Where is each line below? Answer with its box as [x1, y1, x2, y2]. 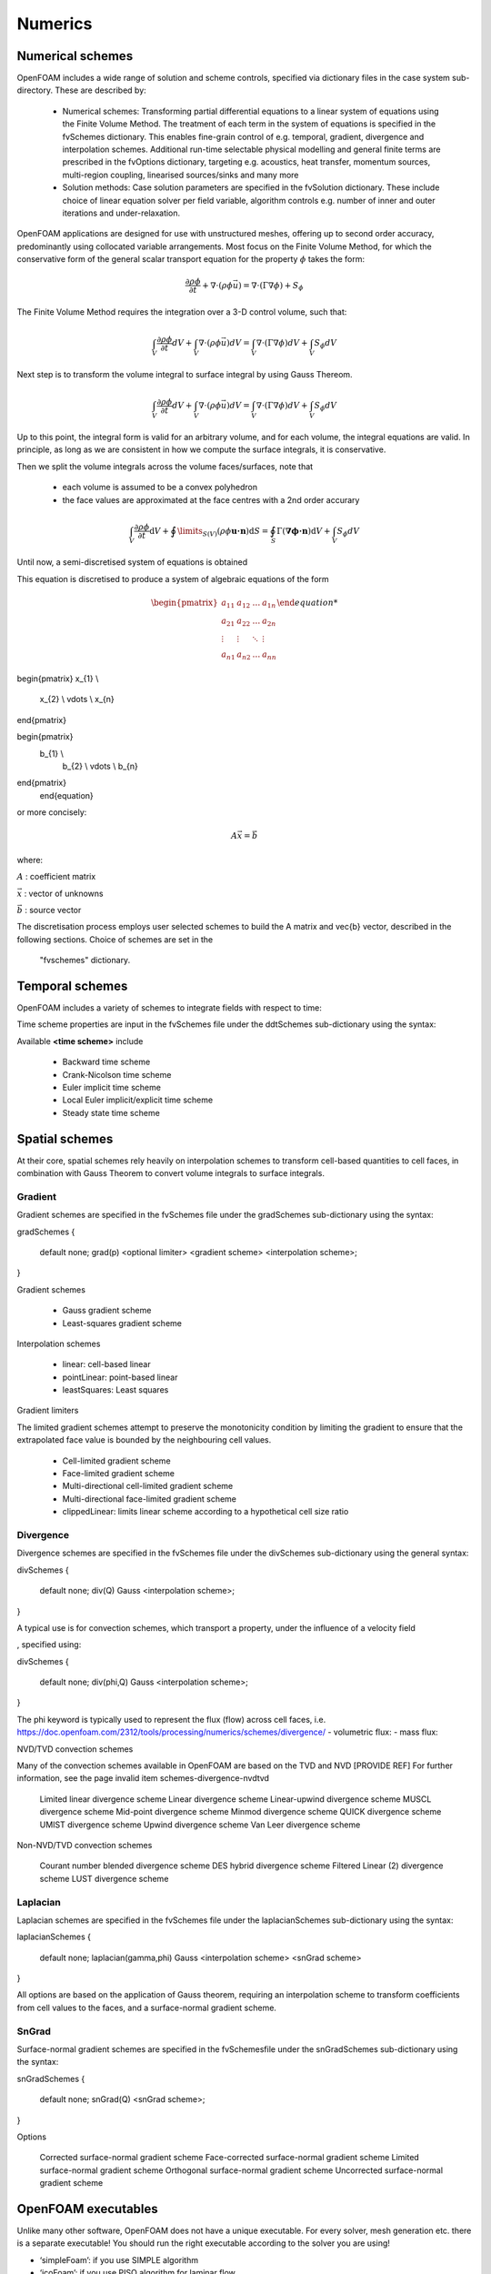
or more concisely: [16, 807, 87, 818]
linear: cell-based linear [62, 1359, 151, 1370]
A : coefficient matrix [16, 871, 96, 882]
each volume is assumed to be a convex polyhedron [62, 482, 258, 493]
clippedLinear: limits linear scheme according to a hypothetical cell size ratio [62, 1506, 349, 1517]
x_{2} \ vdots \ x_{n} [39, 694, 115, 705]
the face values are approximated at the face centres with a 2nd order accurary [62, 494, 360, 505]
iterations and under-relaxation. [62, 207, 181, 218]
